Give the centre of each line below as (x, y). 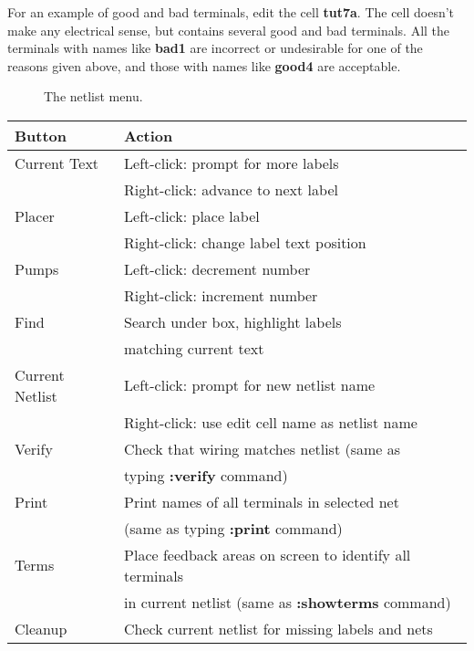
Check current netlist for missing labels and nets (278, 628)
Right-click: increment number (221, 295)
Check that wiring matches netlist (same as (263, 448)
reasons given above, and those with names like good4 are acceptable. (204, 65)
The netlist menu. (93, 96)
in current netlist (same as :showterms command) (288, 602)
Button (41, 135)
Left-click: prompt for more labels (232, 163)
